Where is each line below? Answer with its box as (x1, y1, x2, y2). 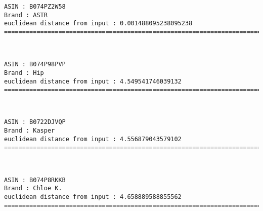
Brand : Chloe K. (4, 185, 62, 192)
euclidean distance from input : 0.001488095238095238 (4, 20, 193, 27)
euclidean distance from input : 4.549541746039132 (4, 77, 182, 85)
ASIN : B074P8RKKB (4, 176, 66, 184)
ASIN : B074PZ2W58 (4, 3, 66, 10)
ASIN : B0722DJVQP (4, 118, 66, 126)
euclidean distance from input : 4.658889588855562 (4, 193, 182, 200)
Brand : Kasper (4, 127, 55, 135)
